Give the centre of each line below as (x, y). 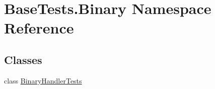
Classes (23, 59)
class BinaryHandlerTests (43, 80)
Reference (39, 28)
